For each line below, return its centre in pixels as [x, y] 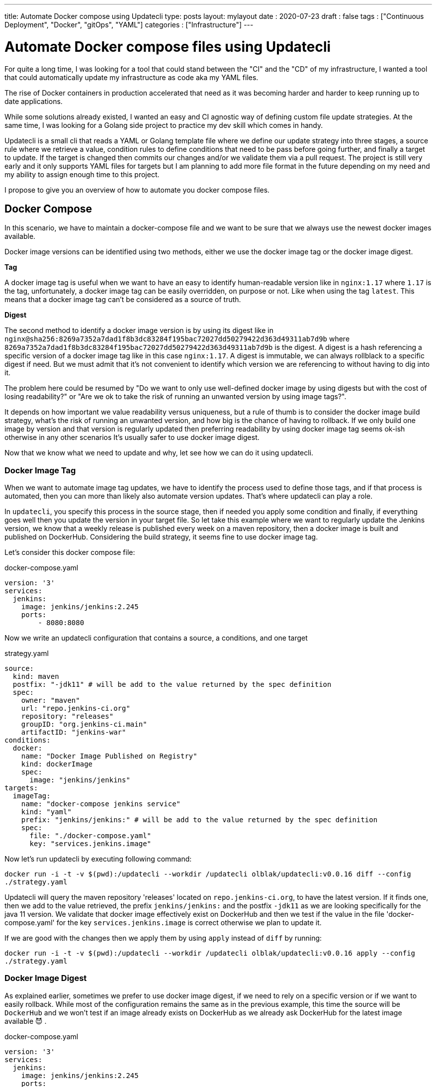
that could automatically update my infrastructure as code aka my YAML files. [131, 77]
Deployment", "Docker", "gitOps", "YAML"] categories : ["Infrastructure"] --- [129, 25]
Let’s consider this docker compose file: [70, 552]
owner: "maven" [50, 701]
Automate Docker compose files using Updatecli [168, 47]
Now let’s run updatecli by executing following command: [98, 859]
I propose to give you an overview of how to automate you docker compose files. [137, 190]
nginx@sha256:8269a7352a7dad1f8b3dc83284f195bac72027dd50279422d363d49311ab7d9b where [177, 339]
